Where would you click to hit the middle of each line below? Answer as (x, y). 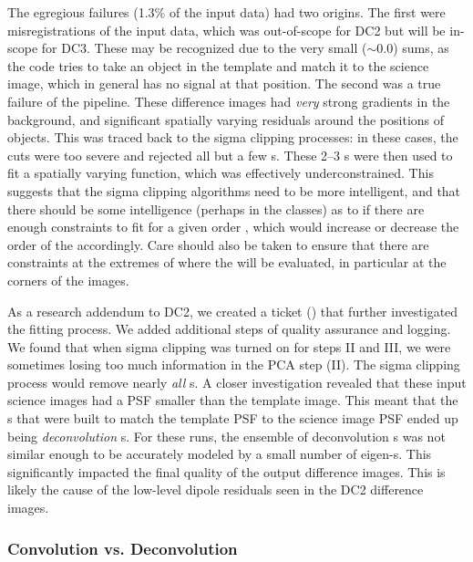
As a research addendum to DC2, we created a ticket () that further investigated (233, 311)
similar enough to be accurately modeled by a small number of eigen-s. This (220, 454)
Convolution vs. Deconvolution (123, 548)
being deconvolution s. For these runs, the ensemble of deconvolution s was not (226, 436)
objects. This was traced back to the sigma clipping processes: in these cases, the (233, 137)
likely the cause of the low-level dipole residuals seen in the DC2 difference (216, 489)
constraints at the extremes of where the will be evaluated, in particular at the (227, 262)
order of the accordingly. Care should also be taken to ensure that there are (218, 244)
